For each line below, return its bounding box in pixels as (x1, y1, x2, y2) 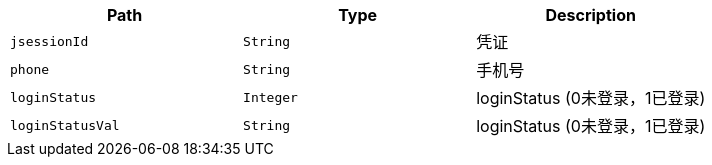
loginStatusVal (10, 117, 120, 133)
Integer (243, 89, 298, 105)
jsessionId (10, 33, 89, 49)
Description (545, 5, 636, 25)
